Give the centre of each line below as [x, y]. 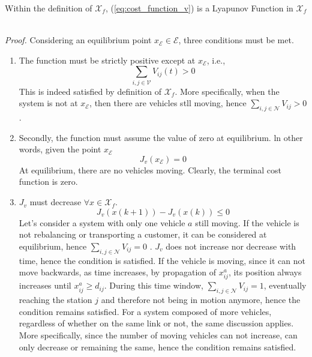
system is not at [48, 103]
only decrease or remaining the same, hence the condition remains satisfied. [157, 346]
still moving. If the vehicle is [247, 222]
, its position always [265, 272]
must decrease [55, 202]
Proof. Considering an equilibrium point [78, 40]
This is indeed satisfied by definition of [90, 91]
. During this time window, [154, 285]
